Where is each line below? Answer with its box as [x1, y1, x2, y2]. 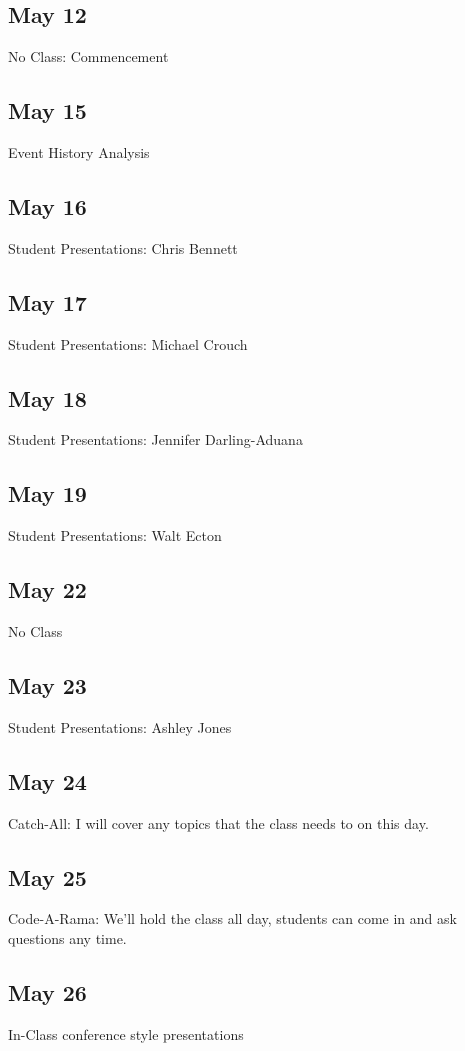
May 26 [8, 976, 87, 1007]
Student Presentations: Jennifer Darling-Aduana [8, 429, 303, 450]
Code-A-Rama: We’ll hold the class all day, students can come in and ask [8, 908, 457, 929]
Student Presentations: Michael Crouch [8, 333, 248, 354]
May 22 [8, 574, 87, 605]
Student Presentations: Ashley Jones [8, 716, 232, 737]
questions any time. [8, 927, 127, 948]
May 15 [8, 95, 87, 126]
